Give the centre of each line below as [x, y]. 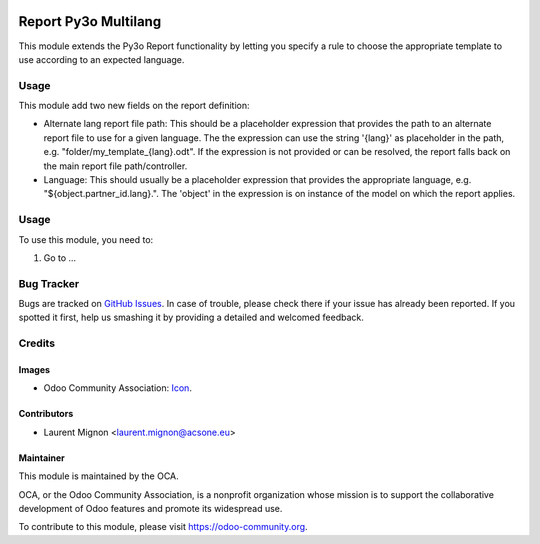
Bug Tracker [49, 283]
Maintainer [41, 457]
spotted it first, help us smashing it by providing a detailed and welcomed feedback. [191, 317]
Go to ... [60, 257]
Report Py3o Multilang [90, 21]
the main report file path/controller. [115, 166]
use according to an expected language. [101, 59]
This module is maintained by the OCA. [98, 476]
